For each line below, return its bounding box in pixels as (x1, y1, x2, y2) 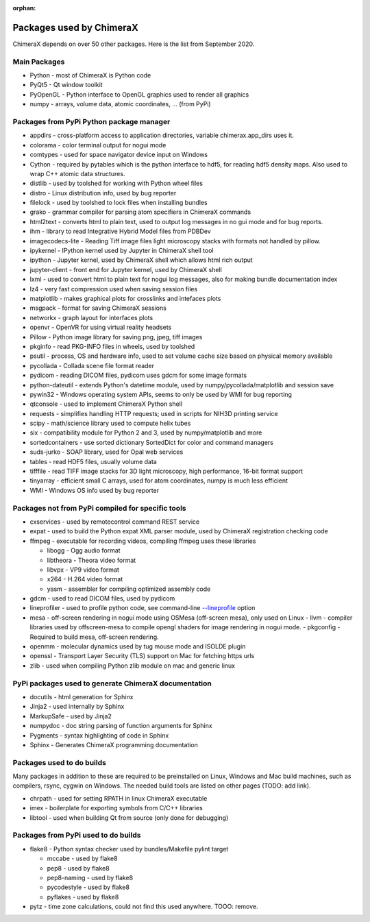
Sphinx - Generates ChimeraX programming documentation (29, 740, 199, 749)
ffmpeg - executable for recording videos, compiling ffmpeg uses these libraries (29, 537, 256, 545)
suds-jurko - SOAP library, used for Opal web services (29, 448, 184, 456)
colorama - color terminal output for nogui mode (29, 141, 166, 149)
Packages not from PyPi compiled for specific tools (12, 503, 186, 513)
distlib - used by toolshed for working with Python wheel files (29, 179, 203, 188)
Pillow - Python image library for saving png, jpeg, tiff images (29, 332, 203, 341)
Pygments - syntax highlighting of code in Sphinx (29, 731, 169, 740)
